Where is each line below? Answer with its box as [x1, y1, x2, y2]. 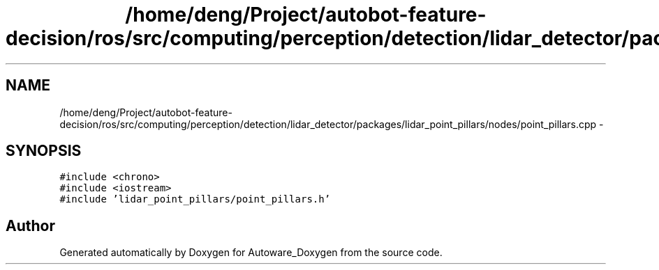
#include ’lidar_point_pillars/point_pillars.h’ [59, 193, 331, 205]
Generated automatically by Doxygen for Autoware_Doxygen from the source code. [59, 246, 443, 259]
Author [6, 216, 55, 235]
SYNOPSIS [6, 142, 82, 160]
